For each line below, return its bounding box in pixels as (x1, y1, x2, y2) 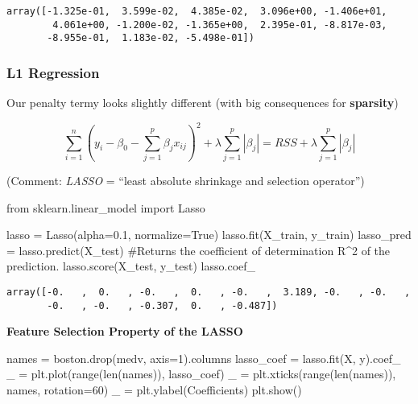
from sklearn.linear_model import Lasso (6, 199, 205, 216)
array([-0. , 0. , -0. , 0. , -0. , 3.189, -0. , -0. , (6, 286, 411, 298)
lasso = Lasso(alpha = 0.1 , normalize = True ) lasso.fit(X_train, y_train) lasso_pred (6, 226, 412, 243)
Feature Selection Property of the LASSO (6, 323, 243, 340)
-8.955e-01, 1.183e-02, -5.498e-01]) (47, 32, 255, 44)
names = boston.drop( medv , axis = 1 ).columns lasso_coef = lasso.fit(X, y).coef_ (6, 349, 401, 366)
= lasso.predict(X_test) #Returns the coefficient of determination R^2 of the (6, 241, 391, 258)
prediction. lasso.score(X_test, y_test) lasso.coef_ (6, 258, 256, 274)
